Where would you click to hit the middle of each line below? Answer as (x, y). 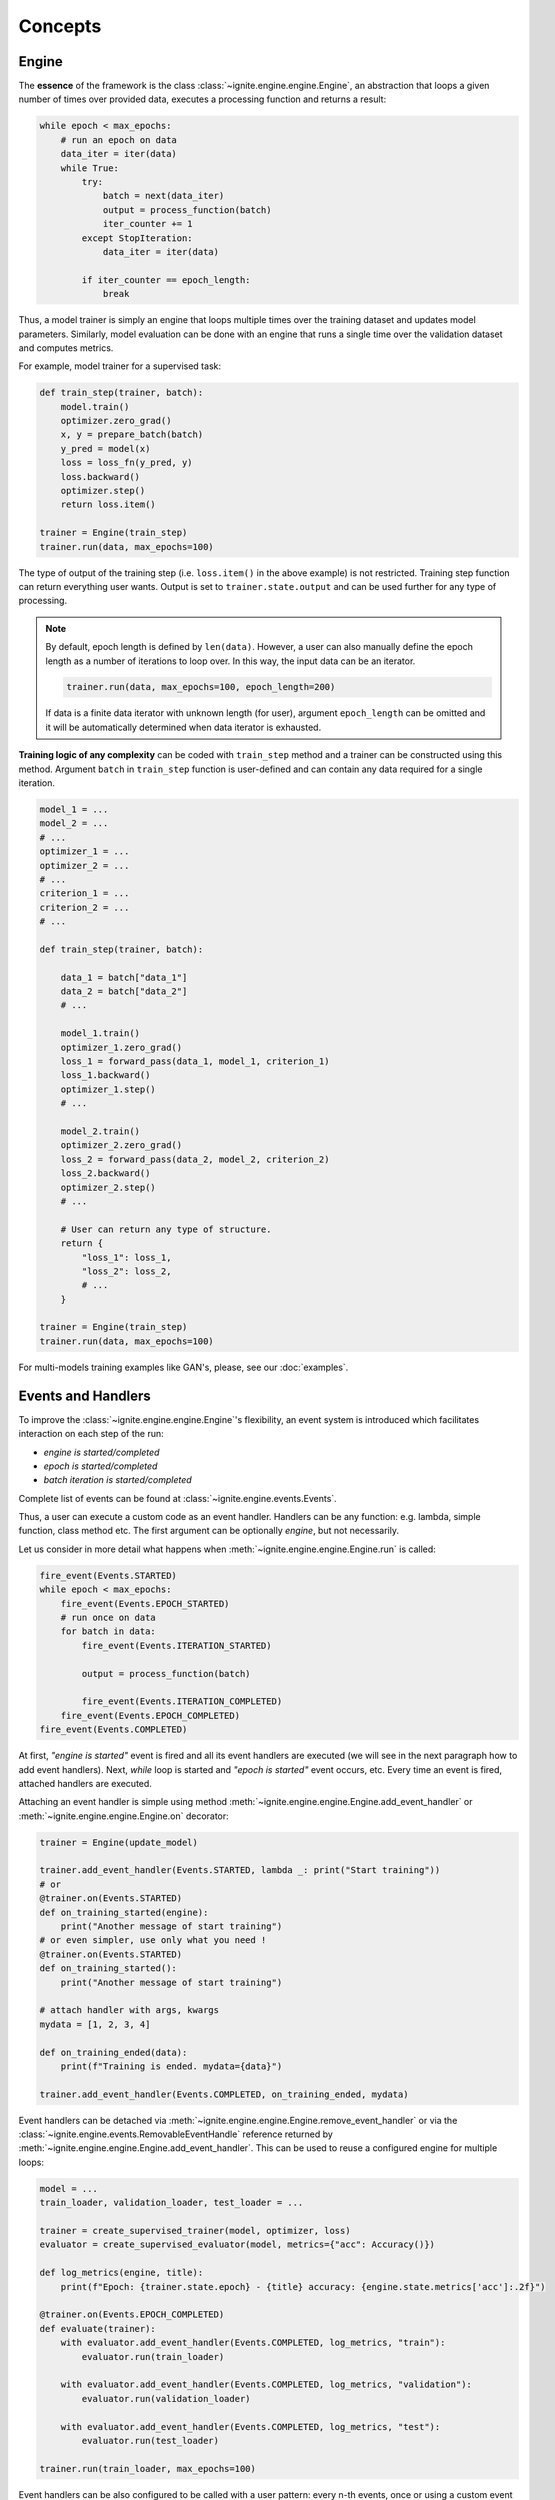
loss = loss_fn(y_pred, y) (127, 463)
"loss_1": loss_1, (126, 1257)
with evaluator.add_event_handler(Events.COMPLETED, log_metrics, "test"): (250, 2426)
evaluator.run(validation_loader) (166, 2398)
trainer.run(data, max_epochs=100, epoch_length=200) (201, 687)
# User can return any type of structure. (166, 1229)
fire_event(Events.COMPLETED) (113, 1729)
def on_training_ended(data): (113, 2052)
